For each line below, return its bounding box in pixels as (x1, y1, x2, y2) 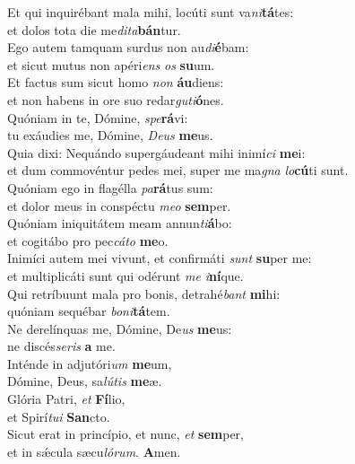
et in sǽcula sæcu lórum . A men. (7, 442, 181, 460)
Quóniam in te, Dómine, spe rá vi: (7, 108, 188, 127)
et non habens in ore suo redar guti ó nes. (7, 90, 224, 109)
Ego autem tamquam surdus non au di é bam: (7, 38, 249, 57)
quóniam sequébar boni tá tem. (7, 302, 170, 320)
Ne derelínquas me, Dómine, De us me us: (7, 319, 232, 337)
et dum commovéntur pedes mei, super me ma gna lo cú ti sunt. (7, 161, 349, 179)
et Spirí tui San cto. (7, 407, 110, 425)
